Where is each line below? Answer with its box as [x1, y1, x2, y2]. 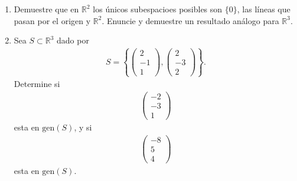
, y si [74, 121, 92, 133]
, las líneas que [237, 3, 291, 15]
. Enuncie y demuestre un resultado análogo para [102, 14, 279, 26]
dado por [57, 34, 89, 46]
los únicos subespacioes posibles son [93, 3, 223, 15]
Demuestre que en [14, 3, 79, 15]
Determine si [14, 78, 60, 90]
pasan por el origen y [14, 14, 91, 26]
